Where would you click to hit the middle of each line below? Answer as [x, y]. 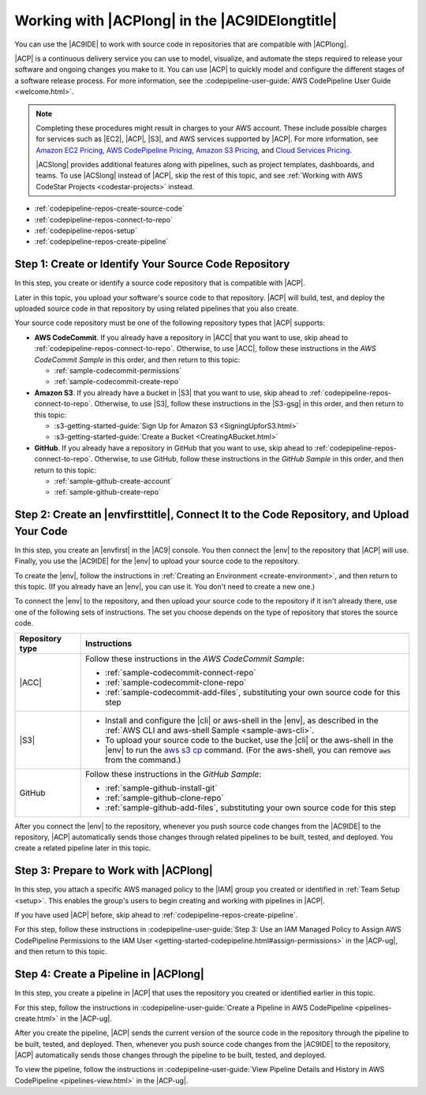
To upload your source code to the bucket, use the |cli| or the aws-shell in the [249, 740]
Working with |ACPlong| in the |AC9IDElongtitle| [176, 21]
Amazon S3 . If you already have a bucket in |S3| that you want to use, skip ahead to [171, 392]
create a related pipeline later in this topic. [83, 848]
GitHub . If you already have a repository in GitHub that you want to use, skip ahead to [174, 448]
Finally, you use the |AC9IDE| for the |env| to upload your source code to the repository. [157, 561]
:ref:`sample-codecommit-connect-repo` [181, 672]
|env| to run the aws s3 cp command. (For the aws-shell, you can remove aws [248, 749]
